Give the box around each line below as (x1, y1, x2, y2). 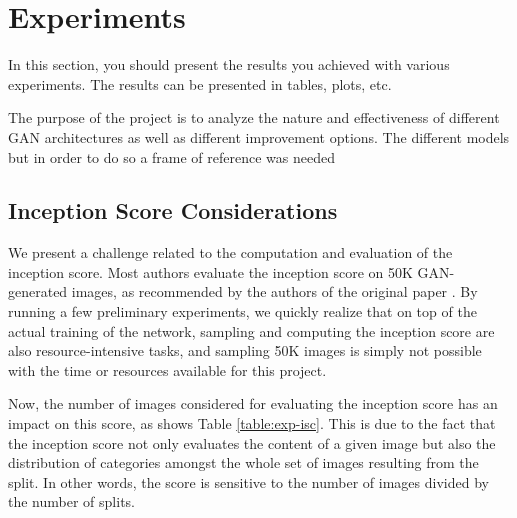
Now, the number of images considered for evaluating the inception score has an (8, 393, 498, 414)
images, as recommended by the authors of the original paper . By (71, 281, 478, 302)
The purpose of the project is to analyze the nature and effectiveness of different (8, 107, 500, 128)
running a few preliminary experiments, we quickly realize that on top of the (8, 301, 477, 322)
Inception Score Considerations (8, 195, 338, 226)
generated (8, 281, 68, 302)
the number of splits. (8, 491, 135, 512)
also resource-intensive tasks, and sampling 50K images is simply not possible (8, 340, 482, 361)
